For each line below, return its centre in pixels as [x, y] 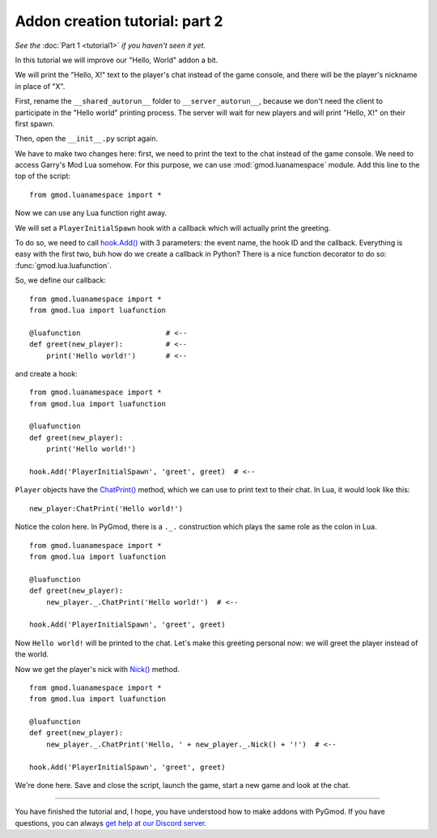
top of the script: [43, 176]
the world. [32, 654]
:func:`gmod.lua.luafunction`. [64, 265]
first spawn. [35, 123]
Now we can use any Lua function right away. [91, 213]
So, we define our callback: [61, 280]
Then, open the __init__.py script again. [86, 138]
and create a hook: [46, 373]
